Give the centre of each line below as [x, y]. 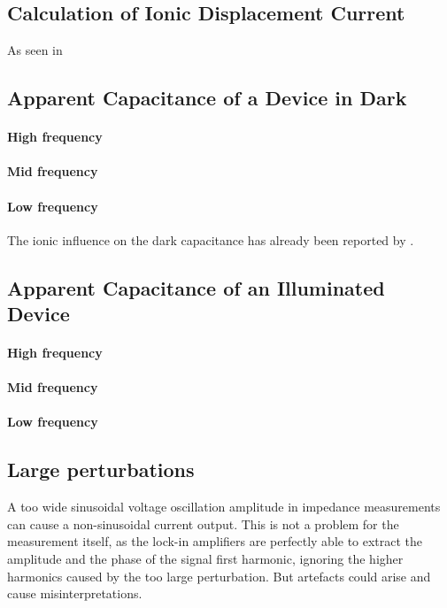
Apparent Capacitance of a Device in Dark [207, 98]
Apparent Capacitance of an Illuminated [196, 287]
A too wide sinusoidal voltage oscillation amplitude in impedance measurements [224, 507]
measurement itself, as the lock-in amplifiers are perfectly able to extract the [215, 541]
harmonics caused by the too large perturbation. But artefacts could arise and [219, 576]
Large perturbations [101, 469]
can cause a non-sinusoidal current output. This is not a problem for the [203, 523]
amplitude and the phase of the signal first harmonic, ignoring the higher [205, 559]
